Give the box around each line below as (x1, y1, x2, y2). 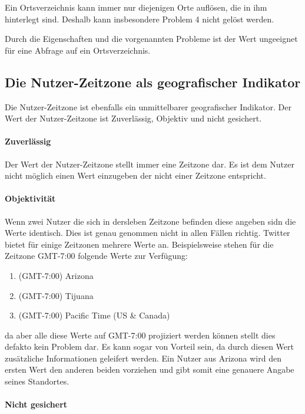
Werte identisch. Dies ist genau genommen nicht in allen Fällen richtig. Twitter (5, 226, 290, 239)
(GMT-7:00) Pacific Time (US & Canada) (18, 309, 170, 321)
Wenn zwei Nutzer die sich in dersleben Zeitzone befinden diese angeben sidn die (5, 215, 296, 227)
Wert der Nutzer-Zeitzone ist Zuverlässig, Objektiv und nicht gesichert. (5, 112, 262, 124)
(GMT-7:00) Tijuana (18, 289, 94, 301)
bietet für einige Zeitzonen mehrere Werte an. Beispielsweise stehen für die (5, 238, 274, 250)
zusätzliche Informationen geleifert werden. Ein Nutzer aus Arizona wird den (5, 351, 281, 364)
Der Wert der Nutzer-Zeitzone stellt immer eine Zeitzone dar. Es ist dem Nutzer (5, 157, 294, 170)
